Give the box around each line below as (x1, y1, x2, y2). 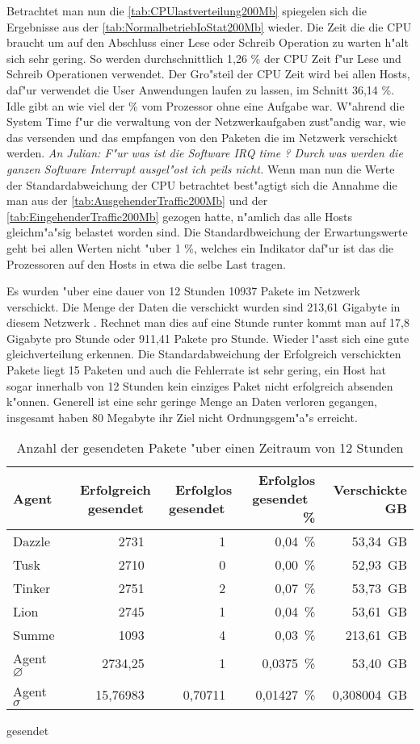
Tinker (13, 579, 51, 598)
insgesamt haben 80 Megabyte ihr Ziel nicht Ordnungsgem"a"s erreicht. (6, 408, 358, 425)
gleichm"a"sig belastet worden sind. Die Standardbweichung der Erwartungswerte (6, 224, 408, 240)
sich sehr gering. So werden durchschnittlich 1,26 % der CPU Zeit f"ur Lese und (6, 49, 401, 66)
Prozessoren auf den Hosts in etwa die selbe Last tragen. (6, 255, 286, 272)
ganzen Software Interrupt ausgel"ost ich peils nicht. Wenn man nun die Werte (6, 160, 395, 177)
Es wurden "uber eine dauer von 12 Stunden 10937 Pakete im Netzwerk (6, 282, 360, 299)
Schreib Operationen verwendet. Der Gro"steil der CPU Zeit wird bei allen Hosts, (6, 65, 410, 82)
